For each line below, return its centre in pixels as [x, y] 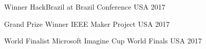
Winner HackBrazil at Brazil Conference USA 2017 [85, 7]
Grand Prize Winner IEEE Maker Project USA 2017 [87, 23]
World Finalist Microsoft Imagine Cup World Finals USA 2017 [103, 41]
